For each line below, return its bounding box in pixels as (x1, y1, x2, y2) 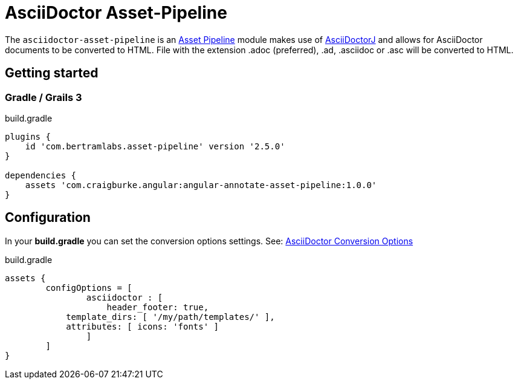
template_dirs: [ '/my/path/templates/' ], (66, 311, 275, 322)
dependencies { (5, 170, 77, 180)
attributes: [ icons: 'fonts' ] (66, 321, 219, 331)
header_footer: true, (106, 302, 209, 312)
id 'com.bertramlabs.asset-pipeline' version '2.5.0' (25, 141, 285, 151)
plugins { (5, 131, 51, 142)
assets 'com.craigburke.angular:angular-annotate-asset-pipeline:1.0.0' (25, 180, 377, 190)
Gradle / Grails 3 (5, 91, 82, 103)
